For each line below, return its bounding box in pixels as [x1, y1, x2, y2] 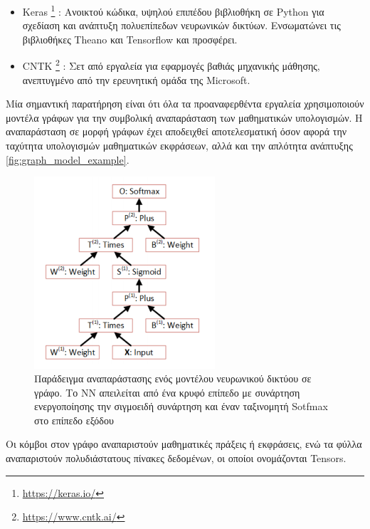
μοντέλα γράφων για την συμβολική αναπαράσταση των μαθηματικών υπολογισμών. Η [6, 110, 363, 125]
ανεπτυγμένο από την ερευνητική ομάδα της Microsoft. [22, 72, 250, 87]
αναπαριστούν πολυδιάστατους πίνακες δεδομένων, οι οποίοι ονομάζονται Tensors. [6, 451, 347, 466]
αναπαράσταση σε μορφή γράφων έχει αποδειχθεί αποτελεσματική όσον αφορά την [6, 124, 347, 139]
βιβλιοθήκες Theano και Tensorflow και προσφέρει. [22, 31, 238, 46]
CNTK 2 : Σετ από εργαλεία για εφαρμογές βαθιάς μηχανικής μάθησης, [22, 56, 320, 73]
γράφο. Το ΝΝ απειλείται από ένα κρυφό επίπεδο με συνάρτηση [34, 384, 300, 399]
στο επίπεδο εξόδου [34, 412, 114, 427]
